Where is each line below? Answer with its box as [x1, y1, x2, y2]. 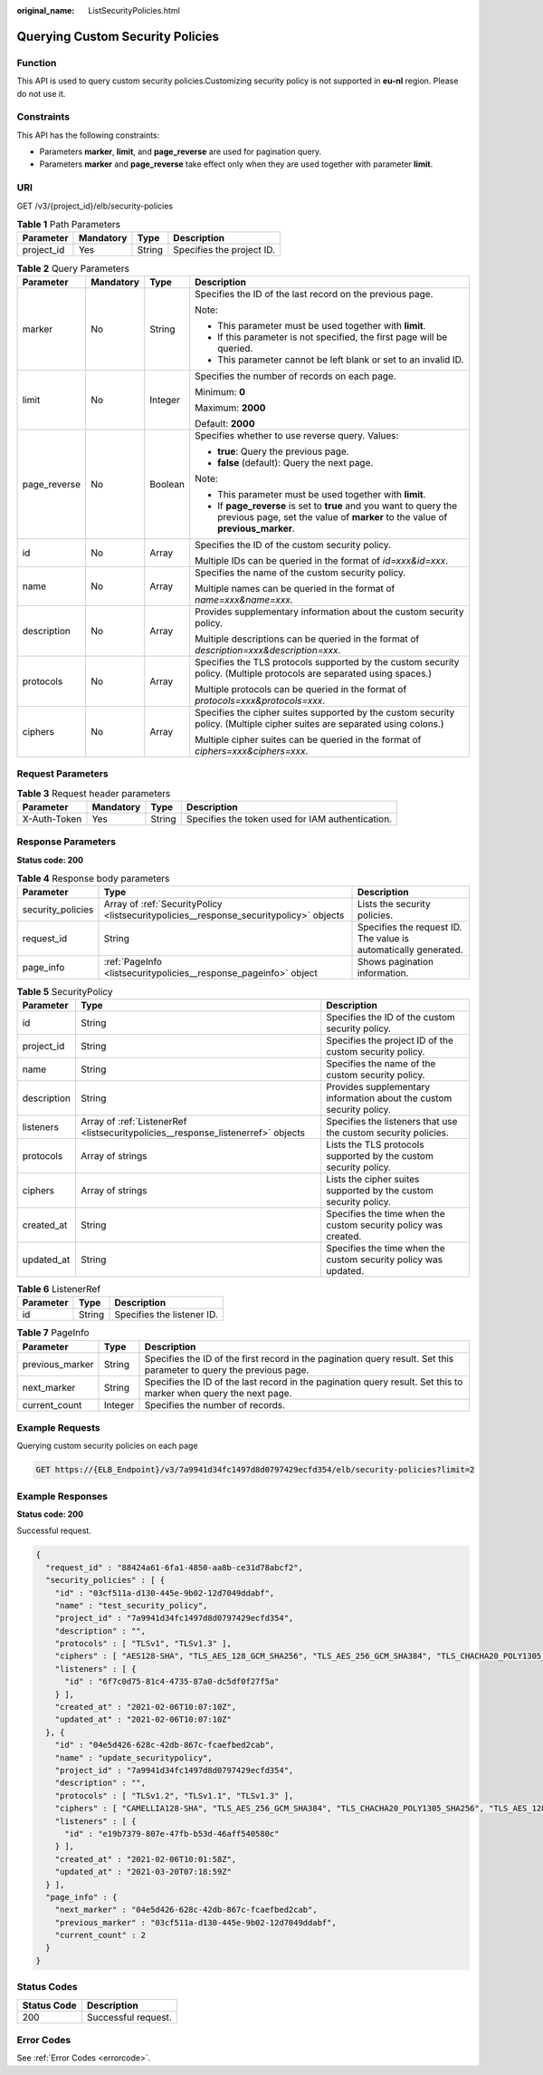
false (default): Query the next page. [217, 456, 374, 468]
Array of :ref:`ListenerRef [80, 1115, 187, 1127]
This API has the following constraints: [16, 130, 160, 140]
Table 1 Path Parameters [16, 218, 121, 231]
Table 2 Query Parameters [16, 262, 130, 275]
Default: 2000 [195, 417, 255, 429]
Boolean [149, 478, 186, 490]
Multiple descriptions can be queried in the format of [195, 632, 420, 645]
